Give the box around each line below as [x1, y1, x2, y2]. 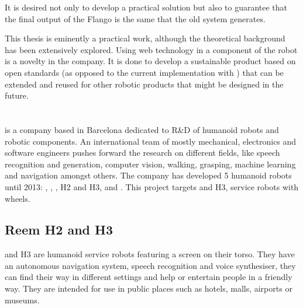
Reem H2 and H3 [5, 220, 113, 239]
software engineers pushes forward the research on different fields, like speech [5, 146, 280, 159]
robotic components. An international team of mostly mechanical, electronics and [5, 135, 297, 147]
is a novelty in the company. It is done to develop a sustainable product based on [5, 55, 296, 67]
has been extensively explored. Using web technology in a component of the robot [5, 43, 298, 55]
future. [5, 89, 29, 101]
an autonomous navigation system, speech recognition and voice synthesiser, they [5, 259, 296, 271]
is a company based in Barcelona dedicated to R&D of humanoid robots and [5, 123, 279, 135]
